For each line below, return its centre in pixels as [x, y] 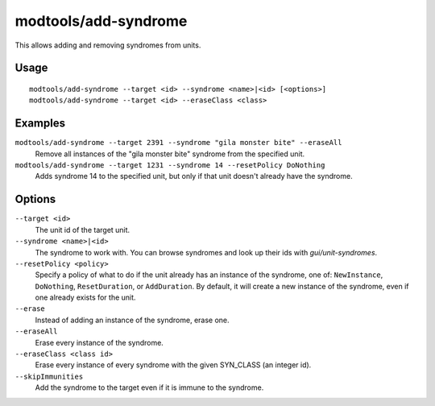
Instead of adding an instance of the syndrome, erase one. [132, 320]
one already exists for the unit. [85, 297]
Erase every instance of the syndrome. [99, 342]
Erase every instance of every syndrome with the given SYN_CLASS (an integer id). [173, 365]
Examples [40, 124]
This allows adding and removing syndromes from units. [108, 45]
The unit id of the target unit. [83, 230]
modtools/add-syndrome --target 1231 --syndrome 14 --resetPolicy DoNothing [170, 166]
